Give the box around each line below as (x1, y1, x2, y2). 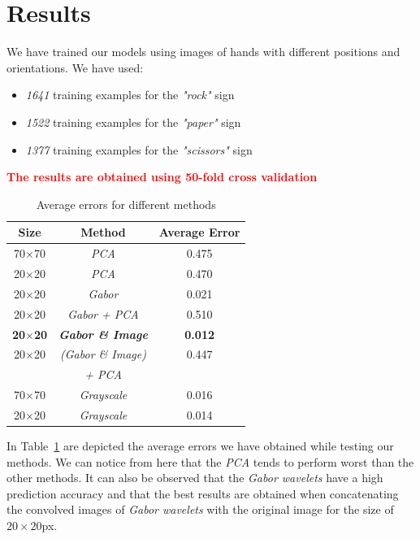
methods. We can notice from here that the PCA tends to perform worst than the (6, 453, 414, 470)
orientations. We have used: (6, 59, 144, 76)
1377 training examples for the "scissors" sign (25, 141, 253, 158)
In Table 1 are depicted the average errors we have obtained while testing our (6, 437, 394, 454)
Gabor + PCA (67, 305, 139, 322)
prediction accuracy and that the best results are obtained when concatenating (6, 485, 399, 502)
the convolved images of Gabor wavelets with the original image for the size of (6, 501, 394, 518)
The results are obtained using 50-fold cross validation (6, 168, 318, 185)
